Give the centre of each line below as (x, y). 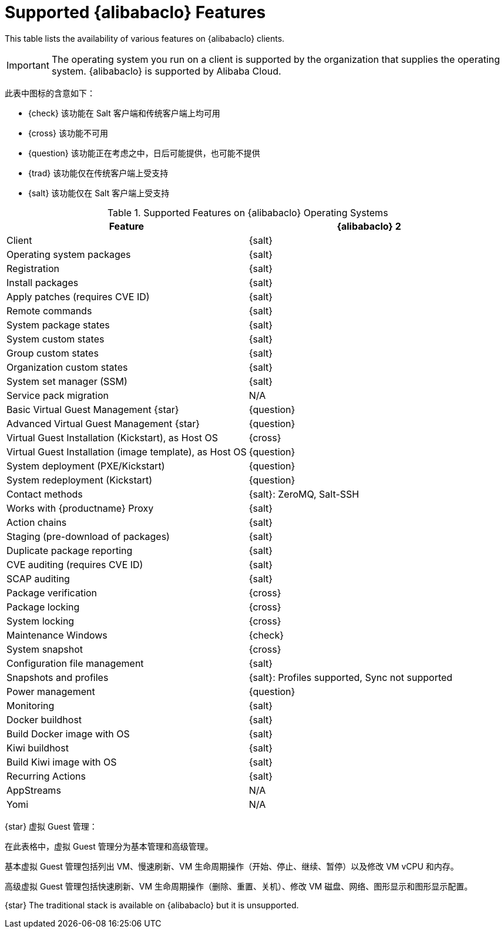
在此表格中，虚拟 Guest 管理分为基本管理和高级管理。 (109, 846)
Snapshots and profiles (58, 677)
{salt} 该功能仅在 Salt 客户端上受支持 (99, 193)
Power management (51, 691)
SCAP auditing (38, 578)
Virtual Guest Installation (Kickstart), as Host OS (112, 437)
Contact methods (45, 494)
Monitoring (31, 705)
